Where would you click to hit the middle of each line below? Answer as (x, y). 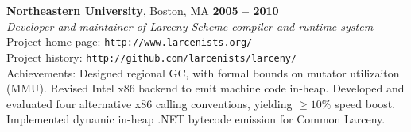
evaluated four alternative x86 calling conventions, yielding (149, 103)
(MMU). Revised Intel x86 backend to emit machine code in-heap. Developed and (205, 88)
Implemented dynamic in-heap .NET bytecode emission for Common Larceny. (196, 119)
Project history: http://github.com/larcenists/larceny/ (152, 57)
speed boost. (365, 103)
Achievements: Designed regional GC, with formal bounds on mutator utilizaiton (203, 72)
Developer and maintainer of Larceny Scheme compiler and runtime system (190, 26)
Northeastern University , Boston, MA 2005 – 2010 (143, 10)
